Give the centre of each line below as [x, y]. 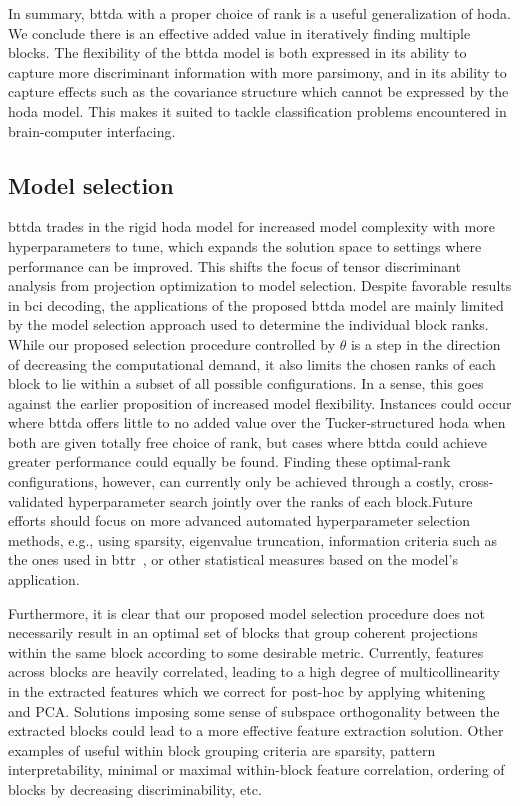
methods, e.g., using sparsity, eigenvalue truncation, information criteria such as [253, 539]
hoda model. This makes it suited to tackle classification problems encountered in [257, 110]
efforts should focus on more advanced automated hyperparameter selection [239, 520]
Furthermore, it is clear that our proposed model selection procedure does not [246, 612]
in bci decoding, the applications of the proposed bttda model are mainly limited [256, 304]
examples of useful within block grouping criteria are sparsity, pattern [222, 749]
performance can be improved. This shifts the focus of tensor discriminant [234, 265]
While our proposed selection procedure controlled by [172, 343]
